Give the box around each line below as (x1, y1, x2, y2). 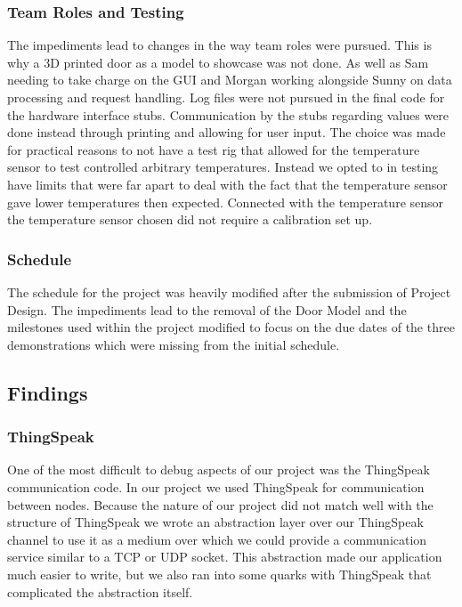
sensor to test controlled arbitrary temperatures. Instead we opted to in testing (7, 158, 439, 176)
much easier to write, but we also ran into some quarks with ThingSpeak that (7, 564, 432, 583)
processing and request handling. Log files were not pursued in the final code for (7, 88, 445, 106)
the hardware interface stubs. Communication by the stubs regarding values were (7, 105, 450, 124)
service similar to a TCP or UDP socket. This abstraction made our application (7, 547, 442, 566)
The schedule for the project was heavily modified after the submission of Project (7, 282, 451, 301)
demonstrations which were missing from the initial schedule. (7, 335, 340, 353)
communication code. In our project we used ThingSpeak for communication (7, 477, 425, 496)
